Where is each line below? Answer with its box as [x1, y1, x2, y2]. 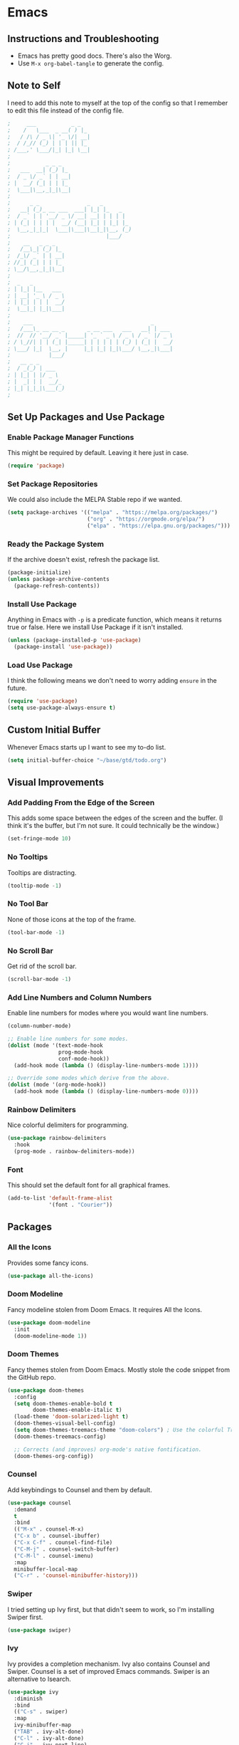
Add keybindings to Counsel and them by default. [7, 1485, 153, 1494]
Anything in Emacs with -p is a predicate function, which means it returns [7, 615, 222, 624]
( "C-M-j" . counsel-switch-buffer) [14, 1546, 119, 1553]
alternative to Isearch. [7, 1675, 71, 1683]
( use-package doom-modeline [7, 1319, 91, 1326]
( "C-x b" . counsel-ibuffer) [14, 1532, 100, 1540]
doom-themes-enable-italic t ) [33, 1407, 122, 1414]
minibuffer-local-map [14, 1566, 78, 1573]
